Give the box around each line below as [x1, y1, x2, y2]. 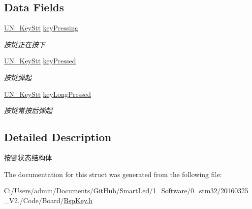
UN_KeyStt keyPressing [4, 23, 78, 33]
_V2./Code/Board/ [4, 195, 64, 205]
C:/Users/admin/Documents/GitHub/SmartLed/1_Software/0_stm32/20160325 [4, 185, 249, 196]
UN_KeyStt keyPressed [4, 56, 76, 66]
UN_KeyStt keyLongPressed [4, 89, 91, 99]
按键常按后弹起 [4, 105, 52, 116]
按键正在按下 [4, 39, 45, 49]
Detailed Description [4, 129, 112, 145]
